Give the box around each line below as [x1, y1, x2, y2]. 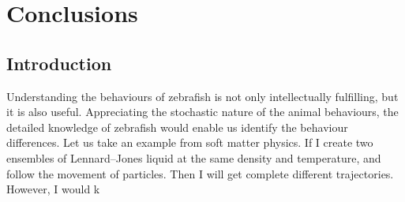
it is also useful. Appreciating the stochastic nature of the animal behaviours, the [6, 103, 399, 120]
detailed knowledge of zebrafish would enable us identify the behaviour [6, 118, 348, 135]
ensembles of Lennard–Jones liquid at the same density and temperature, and [6, 149, 381, 166]
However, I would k [6, 181, 100, 197]
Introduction [6, 50, 112, 75]
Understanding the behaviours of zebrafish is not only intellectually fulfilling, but [6, 88, 399, 104]
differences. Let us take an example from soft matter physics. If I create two [6, 134, 373, 151]
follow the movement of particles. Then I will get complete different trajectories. [6, 165, 394, 181]
